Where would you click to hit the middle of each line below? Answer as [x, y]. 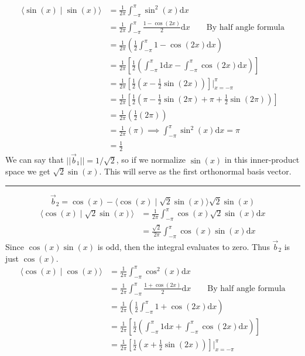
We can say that [35, 160]
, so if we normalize [151, 160]
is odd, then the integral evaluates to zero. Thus [184, 247]
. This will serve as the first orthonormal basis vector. [195, 171]
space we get [28, 171]
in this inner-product [262, 160]
